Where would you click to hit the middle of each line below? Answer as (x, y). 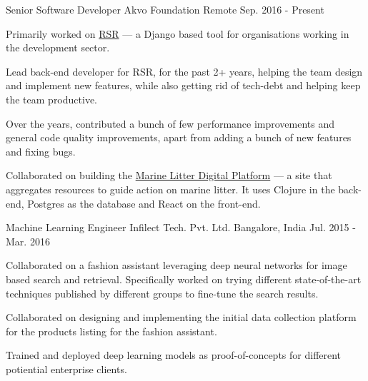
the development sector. (58, 47)
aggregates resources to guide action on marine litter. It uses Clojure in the (170, 189)
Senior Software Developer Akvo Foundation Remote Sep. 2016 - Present (165, 9)
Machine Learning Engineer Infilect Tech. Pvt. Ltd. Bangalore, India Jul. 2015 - (181, 227)
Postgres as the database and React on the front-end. (144, 203)
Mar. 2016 (28, 241)
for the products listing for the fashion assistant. (111, 331)
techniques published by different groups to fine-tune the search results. (162, 293)
